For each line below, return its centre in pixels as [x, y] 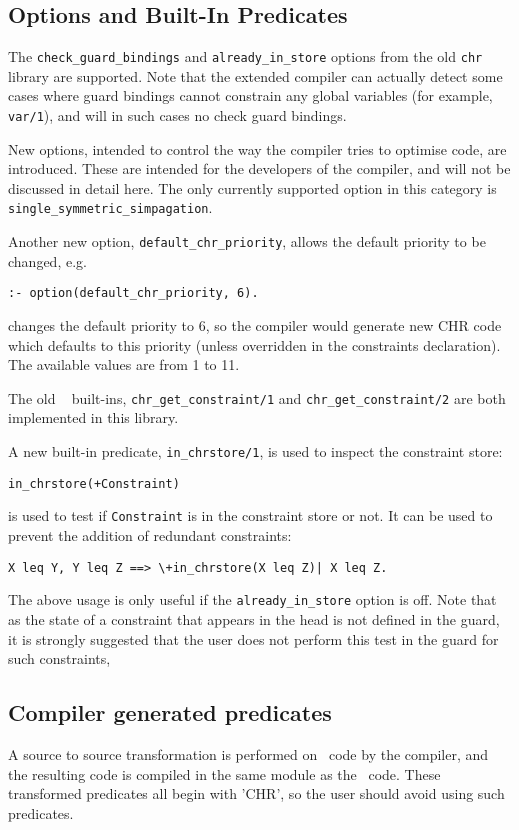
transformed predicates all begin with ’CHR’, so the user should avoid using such [256, 793]
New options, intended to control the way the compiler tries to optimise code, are [257, 148]
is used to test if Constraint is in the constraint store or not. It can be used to [250, 515]
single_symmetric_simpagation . [110, 207]
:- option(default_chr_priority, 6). [133, 293]
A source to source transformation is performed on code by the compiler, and [248, 753]
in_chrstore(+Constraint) [94, 483]
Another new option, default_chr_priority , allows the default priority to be [247, 241]
